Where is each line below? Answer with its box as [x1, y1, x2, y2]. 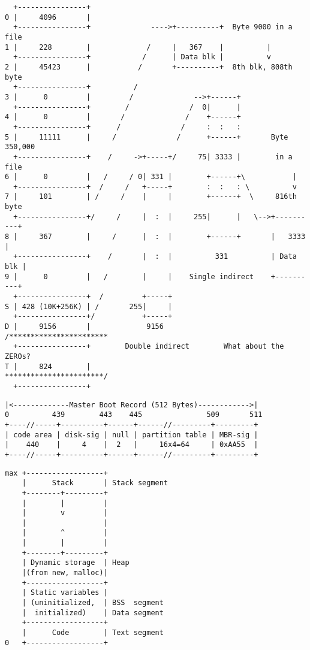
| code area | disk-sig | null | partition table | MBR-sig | [5, 430, 258, 439]
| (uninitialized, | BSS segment [22, 598, 164, 607]
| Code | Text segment [22, 628, 164, 637]
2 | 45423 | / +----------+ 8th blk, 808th [5, 62, 293, 71]
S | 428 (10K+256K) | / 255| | [5, 302, 173, 311]
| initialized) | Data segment [22, 608, 164, 617]
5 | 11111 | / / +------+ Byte [5, 132, 288, 141]
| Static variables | [22, 588, 108, 597]
